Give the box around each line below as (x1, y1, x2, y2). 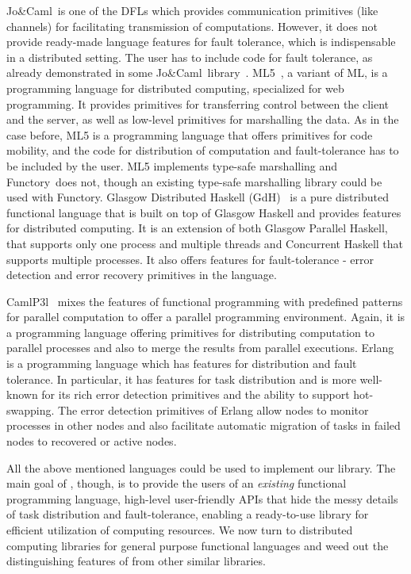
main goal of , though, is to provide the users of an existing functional (6, 475, 347, 492)
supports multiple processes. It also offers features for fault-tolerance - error (6, 251, 374, 267)
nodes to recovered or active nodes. (6, 433, 177, 450)
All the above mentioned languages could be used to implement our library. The (6, 459, 396, 476)
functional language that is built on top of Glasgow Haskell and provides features (6, 204, 401, 220)
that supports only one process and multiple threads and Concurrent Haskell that (6, 235, 404, 251)
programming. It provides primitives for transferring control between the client (6, 95, 390, 112)
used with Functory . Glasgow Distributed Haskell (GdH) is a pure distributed (6, 189, 389, 205)
